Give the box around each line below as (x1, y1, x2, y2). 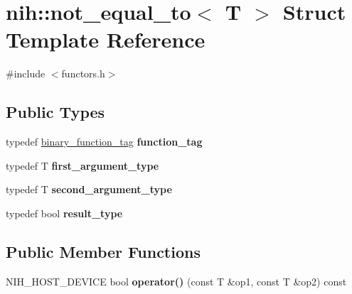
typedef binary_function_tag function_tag (6, 134, 203, 149)
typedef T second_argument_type (6, 182, 172, 197)
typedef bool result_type (6, 205, 123, 220)
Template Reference (6, 25, 206, 54)
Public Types (6, 101, 105, 123)
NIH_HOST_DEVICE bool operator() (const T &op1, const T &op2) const (6, 273, 347, 288)
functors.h (61, 66, 105, 81)
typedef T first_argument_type (6, 158, 159, 173)
